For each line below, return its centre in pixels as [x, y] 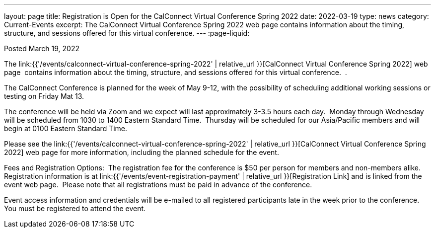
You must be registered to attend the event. [75, 208]
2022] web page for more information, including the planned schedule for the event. [142, 152]
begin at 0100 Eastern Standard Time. [66, 128]
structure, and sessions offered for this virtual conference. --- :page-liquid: [127, 33]
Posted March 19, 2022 [42, 48]
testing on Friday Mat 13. [44, 96]
